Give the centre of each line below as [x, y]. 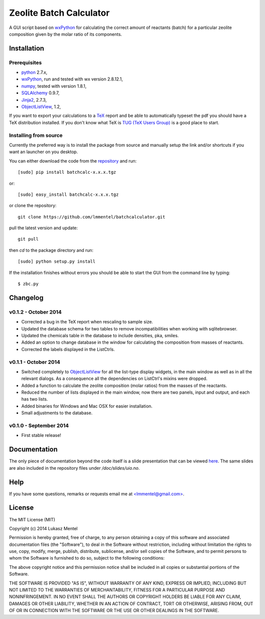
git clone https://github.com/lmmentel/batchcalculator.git [92, 217]
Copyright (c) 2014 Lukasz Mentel [43, 528]
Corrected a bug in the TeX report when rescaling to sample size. [87, 322]
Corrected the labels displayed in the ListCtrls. [68, 349]
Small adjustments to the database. [57, 413]
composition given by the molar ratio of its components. [66, 34]
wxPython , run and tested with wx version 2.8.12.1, [72, 79]
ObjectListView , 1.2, [41, 107]
